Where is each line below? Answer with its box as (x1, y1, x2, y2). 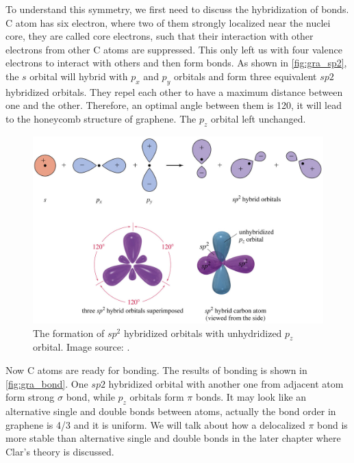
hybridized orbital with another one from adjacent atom (108, 376, 344, 390)
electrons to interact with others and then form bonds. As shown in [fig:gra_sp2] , (5, 55, 347, 70)
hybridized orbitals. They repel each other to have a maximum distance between (5, 84, 343, 99)
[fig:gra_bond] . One (5, 376, 88, 390)
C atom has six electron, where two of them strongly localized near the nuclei (5, 15, 331, 29)
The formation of (33, 325, 105, 340)
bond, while (66, 390, 115, 404)
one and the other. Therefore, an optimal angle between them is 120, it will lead (5, 98, 342, 112)
